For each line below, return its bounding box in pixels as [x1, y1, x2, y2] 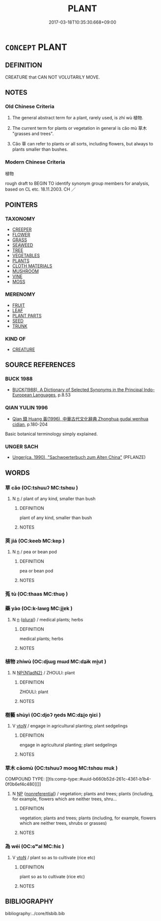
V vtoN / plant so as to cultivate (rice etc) [12, 854, 96, 860]
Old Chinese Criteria [5, 103, 55, 110]
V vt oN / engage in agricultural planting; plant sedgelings [12, 723, 128, 729]
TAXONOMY [5, 216, 35, 223]
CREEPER [12, 226, 32, 232]
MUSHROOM [12, 268, 39, 274]
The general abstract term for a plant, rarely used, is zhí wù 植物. [12, 115, 143, 121]
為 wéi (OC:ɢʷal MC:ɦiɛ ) [5, 843, 64, 850]
